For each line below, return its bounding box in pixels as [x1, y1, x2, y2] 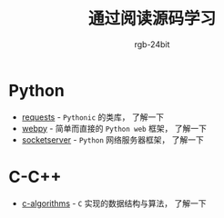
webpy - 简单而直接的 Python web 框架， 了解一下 [21, 123, 207, 134]
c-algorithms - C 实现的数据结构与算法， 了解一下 [21, 197, 207, 209]
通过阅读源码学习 [87, 8, 216, 29]
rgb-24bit [134, 38, 170, 50]
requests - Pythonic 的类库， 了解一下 [21, 111, 165, 123]
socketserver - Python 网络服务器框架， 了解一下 [21, 134, 204, 145]
